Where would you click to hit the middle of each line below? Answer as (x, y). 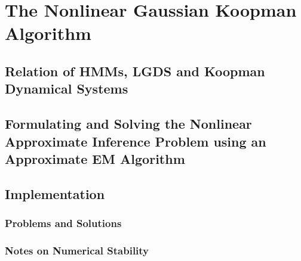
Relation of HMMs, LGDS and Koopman (135, 71)
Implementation (55, 193)
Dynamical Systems (67, 88)
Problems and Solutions (63, 223)
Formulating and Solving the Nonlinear (128, 124)
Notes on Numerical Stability (77, 250)
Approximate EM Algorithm (95, 158)
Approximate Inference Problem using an (136, 141)
